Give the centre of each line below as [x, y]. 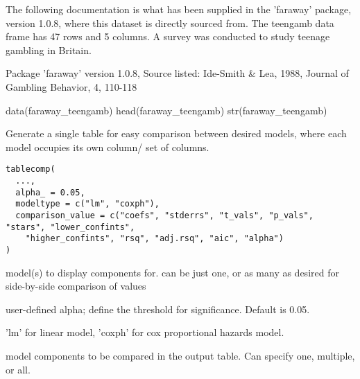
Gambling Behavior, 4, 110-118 [71, 86]
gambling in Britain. [49, 50]
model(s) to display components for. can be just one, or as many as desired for [172, 272]
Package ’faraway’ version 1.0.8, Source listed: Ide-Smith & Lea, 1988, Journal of [177, 73]
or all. [18, 369]
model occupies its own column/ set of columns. [108, 147]
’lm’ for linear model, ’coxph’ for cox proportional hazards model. [145, 332]
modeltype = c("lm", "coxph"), [87, 204]
